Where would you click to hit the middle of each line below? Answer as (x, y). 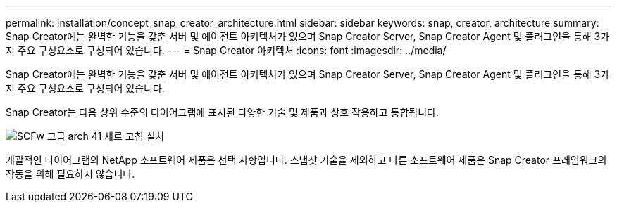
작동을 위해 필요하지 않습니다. (70, 174)
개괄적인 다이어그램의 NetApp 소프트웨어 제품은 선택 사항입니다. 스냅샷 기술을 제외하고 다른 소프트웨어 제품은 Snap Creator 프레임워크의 (306, 160)
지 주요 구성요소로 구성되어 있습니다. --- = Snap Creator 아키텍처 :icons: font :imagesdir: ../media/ (226, 50)
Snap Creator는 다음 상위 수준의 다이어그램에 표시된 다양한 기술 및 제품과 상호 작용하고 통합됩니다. (222, 112)
